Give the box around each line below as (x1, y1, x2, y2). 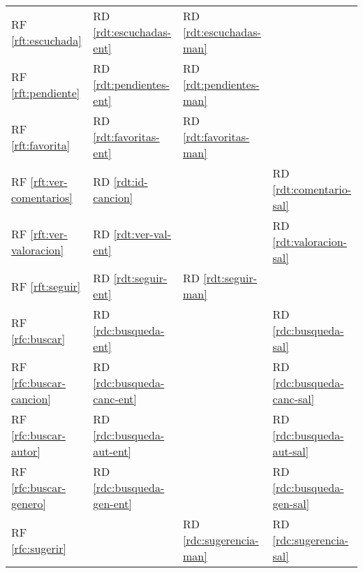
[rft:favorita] (11, 136, 71, 153)
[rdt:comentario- (272, 181, 352, 197)
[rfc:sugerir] (11, 539, 66, 556)
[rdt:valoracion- (272, 233, 347, 249)
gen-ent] (93, 495, 132, 512)
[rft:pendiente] (11, 84, 80, 101)
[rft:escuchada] (11, 31, 82, 48)
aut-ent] (93, 443, 132, 459)
